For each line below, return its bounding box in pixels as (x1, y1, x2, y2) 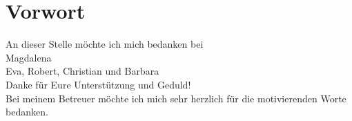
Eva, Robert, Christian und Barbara (6, 64, 159, 78)
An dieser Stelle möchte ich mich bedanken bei (6, 37, 204, 51)
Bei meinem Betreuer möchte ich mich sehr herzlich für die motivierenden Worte (6, 91, 346, 105)
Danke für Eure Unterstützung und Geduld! (6, 77, 191, 91)
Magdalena (6, 50, 52, 64)
